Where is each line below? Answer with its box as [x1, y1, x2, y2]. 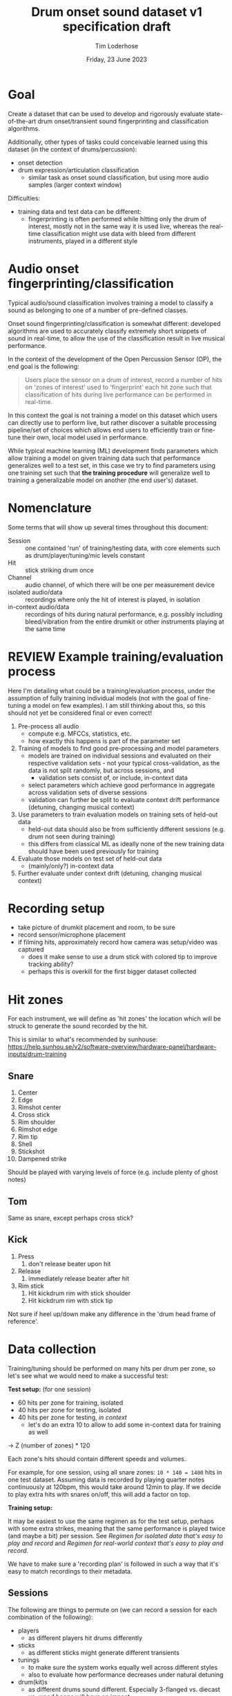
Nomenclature [8, 500, 92, 516]
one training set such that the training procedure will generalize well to [8, 468, 211, 477]
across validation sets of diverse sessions [28, 788, 148, 796]
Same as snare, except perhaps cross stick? [8, 1214, 134, 1222]
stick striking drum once [25, 565, 94, 574]
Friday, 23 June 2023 [86, 55, 148, 63]
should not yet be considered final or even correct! [8, 709, 153, 717]
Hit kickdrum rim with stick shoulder [28, 1288, 131, 1297]
